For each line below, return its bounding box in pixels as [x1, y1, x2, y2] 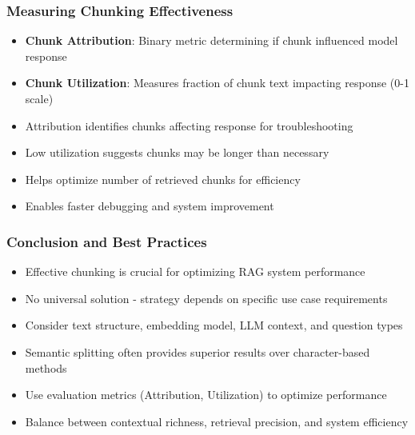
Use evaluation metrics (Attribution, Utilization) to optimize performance [25, 386, 387, 403]
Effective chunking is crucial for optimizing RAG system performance [25, 263, 365, 280]
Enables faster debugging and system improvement [25, 198, 274, 214]
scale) [25, 90, 54, 106]
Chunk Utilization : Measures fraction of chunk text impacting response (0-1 [25, 74, 409, 91]
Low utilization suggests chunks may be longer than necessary [25, 144, 329, 161]
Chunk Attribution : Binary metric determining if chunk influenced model [25, 32, 398, 49]
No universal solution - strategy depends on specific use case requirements [25, 289, 388, 306]
